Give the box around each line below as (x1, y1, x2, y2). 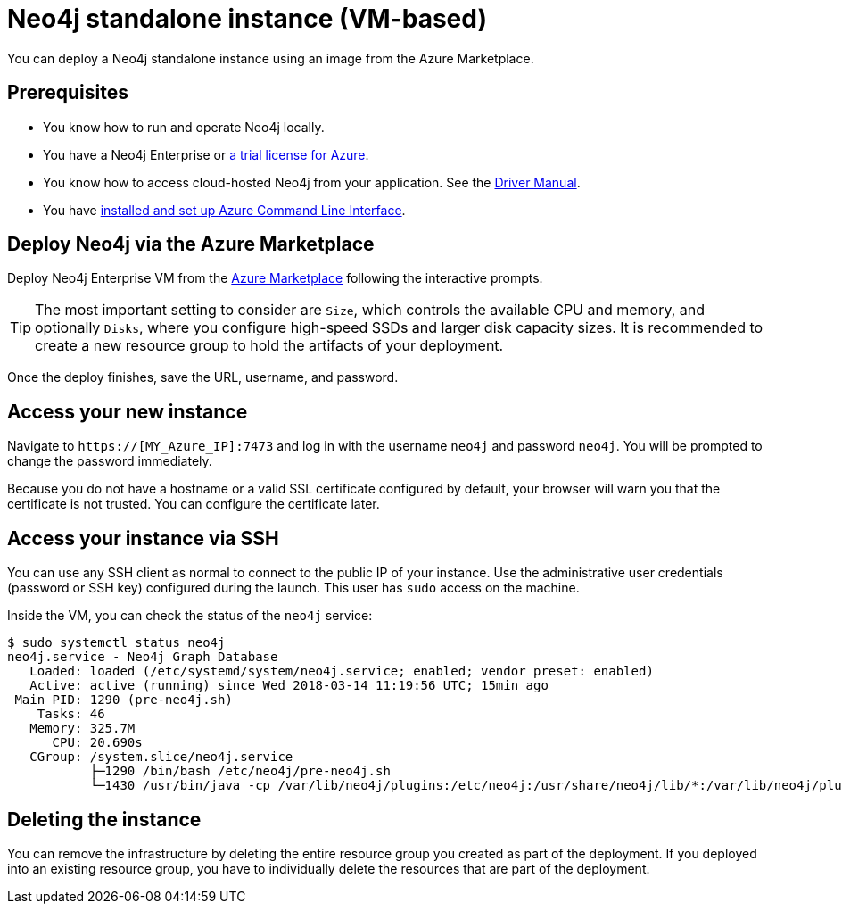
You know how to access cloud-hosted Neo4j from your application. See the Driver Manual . (43, 174, 581, 190)
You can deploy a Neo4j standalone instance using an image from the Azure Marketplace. (7, 50, 534, 66)
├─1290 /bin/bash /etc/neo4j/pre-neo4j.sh (89, 764, 391, 779)
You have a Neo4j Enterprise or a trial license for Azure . (43, 146, 369, 162)
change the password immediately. (7, 453, 212, 469)
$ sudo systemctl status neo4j (7, 635, 226, 650)
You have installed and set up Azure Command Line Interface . (43, 202, 406, 218)
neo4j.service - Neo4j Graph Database (7, 650, 278, 665)
